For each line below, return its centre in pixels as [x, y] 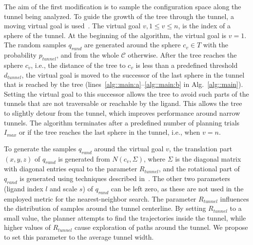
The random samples [35, 45]
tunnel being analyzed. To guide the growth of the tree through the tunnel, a [119, 16]
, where [155, 158]
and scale [64, 188]
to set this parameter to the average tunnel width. [79, 236]
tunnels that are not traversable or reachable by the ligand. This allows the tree [123, 103]
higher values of [27, 227]
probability [20, 55]
